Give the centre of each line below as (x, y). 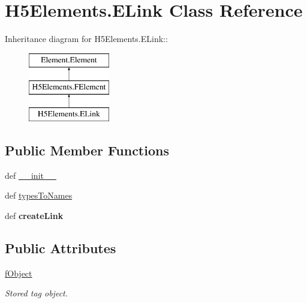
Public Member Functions (87, 150)
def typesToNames (39, 195)
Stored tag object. (37, 293)
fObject (19, 273)
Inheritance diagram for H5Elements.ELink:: (86, 39)
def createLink (34, 216)
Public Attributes (61, 248)
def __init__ (31, 175)
